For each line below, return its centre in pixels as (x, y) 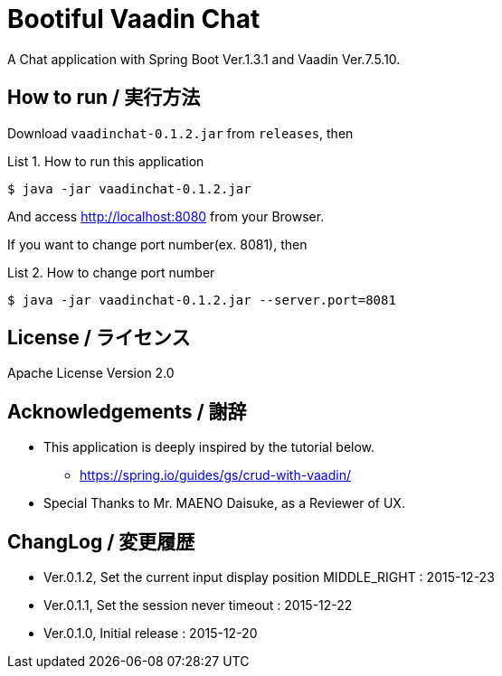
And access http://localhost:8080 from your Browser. (166, 216)
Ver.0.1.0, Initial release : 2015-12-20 (151, 634)
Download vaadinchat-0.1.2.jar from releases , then (180, 133)
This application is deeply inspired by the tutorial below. (209, 447)
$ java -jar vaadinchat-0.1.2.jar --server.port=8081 (202, 300)
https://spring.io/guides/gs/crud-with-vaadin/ (215, 475)
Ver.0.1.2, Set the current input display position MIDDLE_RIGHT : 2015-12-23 (269, 577)
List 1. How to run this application (106, 161)
